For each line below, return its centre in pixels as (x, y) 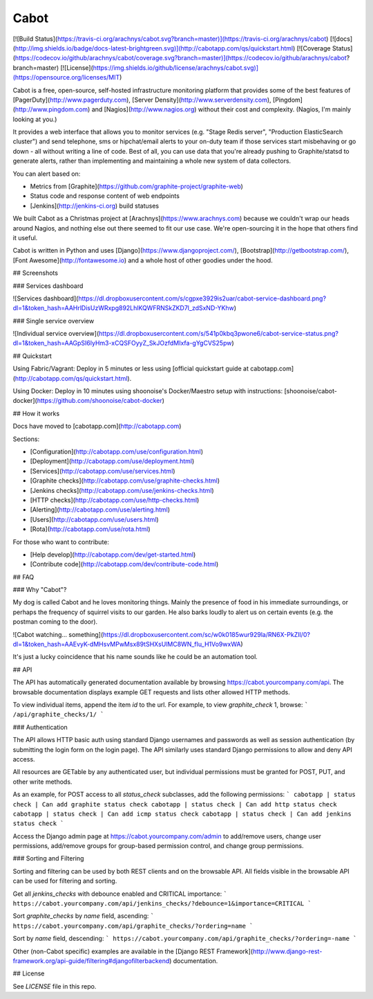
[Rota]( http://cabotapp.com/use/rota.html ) (90, 529)
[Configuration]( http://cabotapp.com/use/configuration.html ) (117, 451)
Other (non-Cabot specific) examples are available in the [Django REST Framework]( (133, 951)
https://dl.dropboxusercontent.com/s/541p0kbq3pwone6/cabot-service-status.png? (219, 334)
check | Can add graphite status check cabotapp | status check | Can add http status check (175, 804)
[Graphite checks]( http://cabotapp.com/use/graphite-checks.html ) (125, 480)
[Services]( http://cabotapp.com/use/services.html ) (103, 471)
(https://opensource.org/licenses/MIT (66, 78)
